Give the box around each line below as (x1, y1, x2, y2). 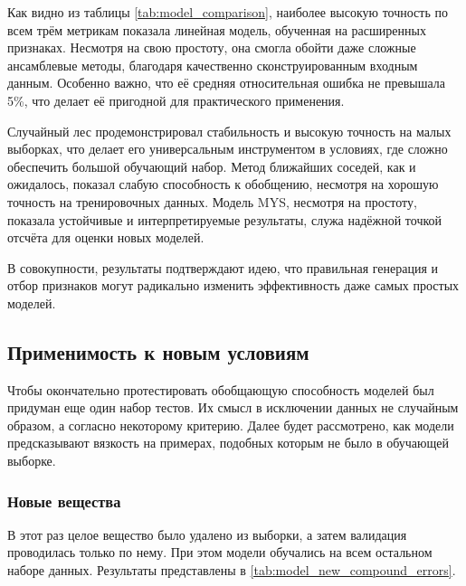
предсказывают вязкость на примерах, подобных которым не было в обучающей (7, 433, 449, 452)
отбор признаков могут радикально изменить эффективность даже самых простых (7, 276, 460, 295)
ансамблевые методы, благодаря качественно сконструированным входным (7, 55, 418, 74)
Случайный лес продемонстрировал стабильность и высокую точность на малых (7, 121, 452, 140)
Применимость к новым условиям (7, 337, 309, 365)
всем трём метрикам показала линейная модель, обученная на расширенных (7, 20, 426, 39)
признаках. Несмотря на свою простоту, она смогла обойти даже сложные (7, 38, 416, 57)
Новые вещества (7, 489, 121, 512)
